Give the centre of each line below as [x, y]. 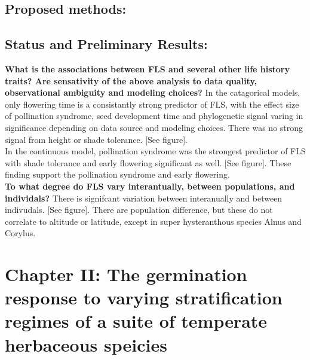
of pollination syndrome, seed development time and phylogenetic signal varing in [154, 116]
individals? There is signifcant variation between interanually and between [144, 198]
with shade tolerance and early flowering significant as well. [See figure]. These [148, 162]
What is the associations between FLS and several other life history [148, 68]
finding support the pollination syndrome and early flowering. [117, 174]
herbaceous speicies [86, 344]
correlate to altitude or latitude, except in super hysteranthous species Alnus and [153, 221]
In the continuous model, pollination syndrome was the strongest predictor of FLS [155, 151]
